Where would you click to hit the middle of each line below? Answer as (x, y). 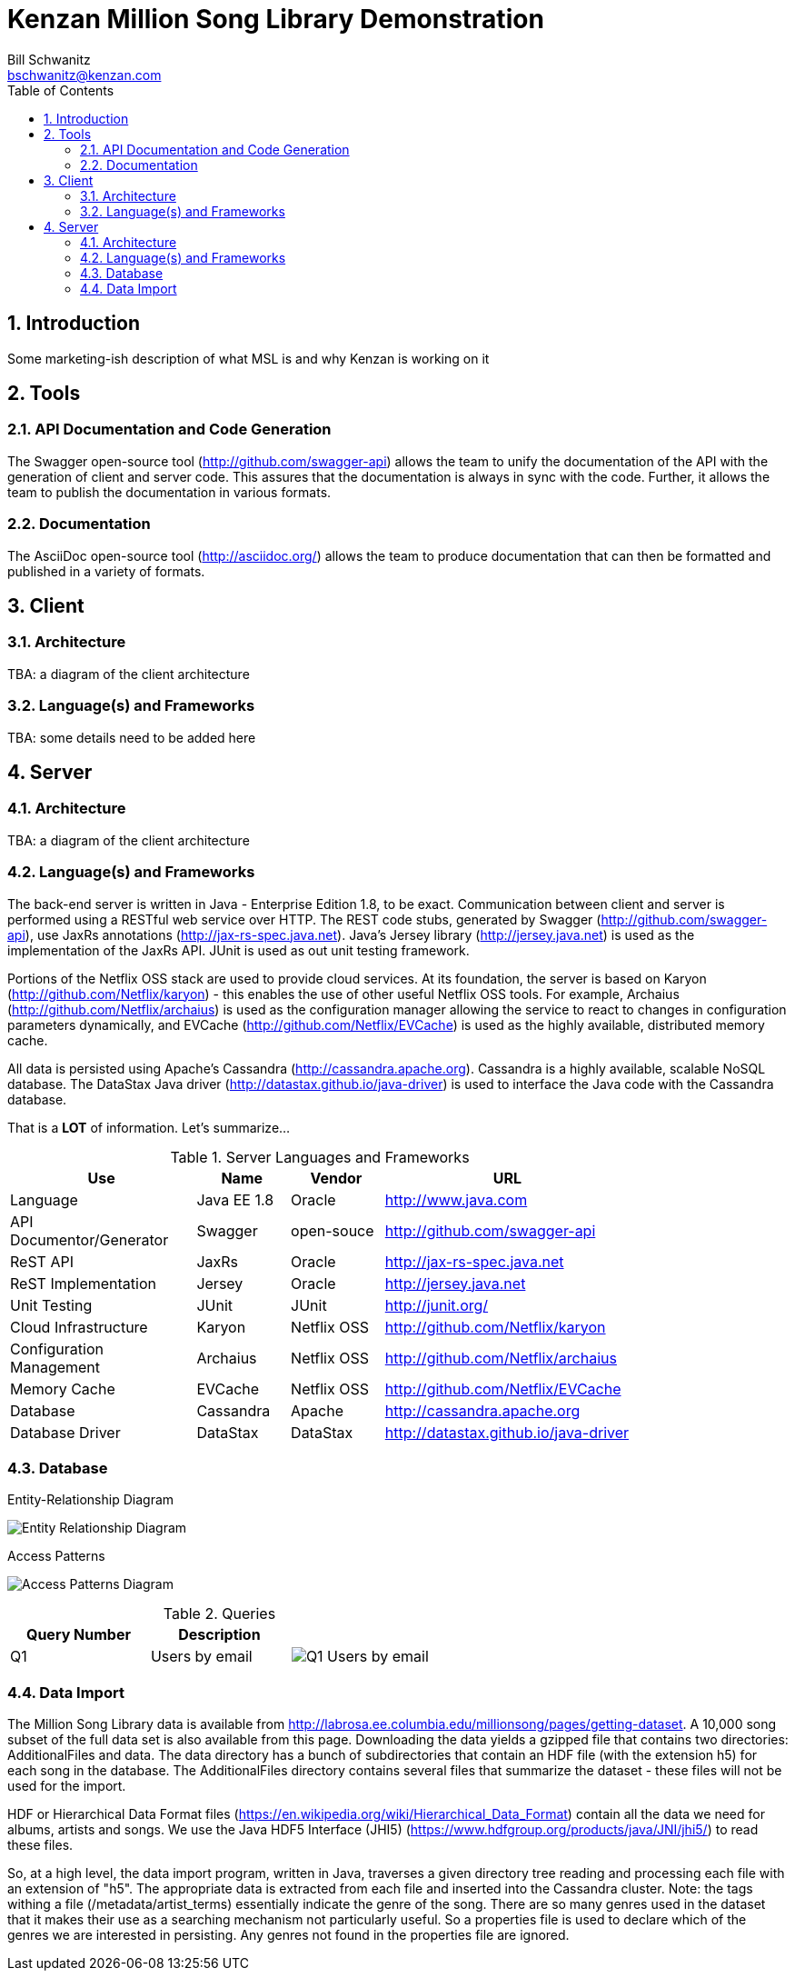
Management (55, 1367)
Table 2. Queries (219, 1614)
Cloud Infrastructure (79, 1327)
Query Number (78, 1635)
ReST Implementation (83, 1283)
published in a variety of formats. (106, 571)
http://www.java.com (456, 1199)
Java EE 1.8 (235, 1199)
